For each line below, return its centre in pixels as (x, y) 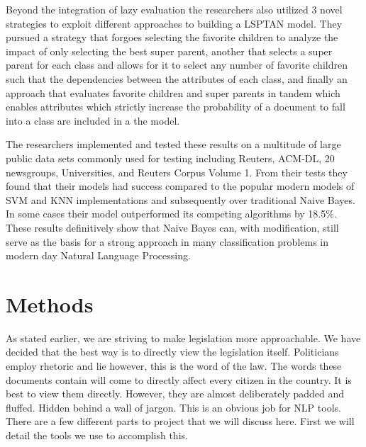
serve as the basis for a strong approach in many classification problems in (167, 241)
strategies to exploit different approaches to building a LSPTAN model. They (174, 23)
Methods (50, 304)
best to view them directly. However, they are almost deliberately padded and (175, 394)
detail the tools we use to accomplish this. (97, 435)
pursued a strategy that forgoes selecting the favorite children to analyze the (172, 37)
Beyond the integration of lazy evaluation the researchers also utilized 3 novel (174, 9)
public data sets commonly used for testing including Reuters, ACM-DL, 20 (170, 158)
